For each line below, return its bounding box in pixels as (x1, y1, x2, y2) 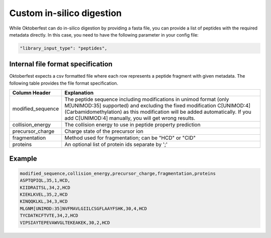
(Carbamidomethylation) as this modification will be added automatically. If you (64, 108, 251, 115)
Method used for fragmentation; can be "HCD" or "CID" (64, 134, 196, 141)
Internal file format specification (9, 60, 113, 69)
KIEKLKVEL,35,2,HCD (20, 191, 68, 197)
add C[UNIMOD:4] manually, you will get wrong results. (64, 115, 196, 122)
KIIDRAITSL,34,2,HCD (20, 184, 70, 190)
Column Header (12, 89, 51, 96)
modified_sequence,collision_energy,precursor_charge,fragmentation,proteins (20, 170, 216, 176)
